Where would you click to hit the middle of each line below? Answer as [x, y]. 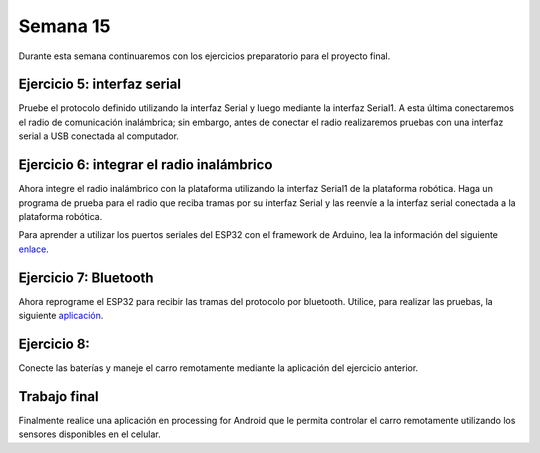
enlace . [33, 249]
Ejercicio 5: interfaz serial [100, 84]
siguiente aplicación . [61, 315]
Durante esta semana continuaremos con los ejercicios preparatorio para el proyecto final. [204, 56]
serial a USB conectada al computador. [99, 136]
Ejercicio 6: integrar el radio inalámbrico [145, 165]
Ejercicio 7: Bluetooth [86, 277]
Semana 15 [64, 26]
